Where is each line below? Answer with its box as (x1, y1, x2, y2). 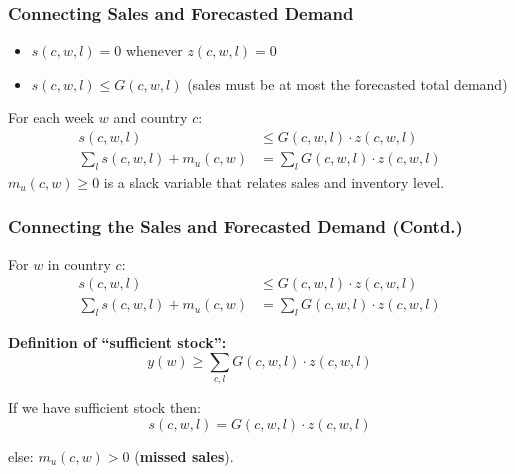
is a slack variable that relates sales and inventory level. (103, 171, 445, 192)
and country (113, 107, 188, 128)
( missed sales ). (134, 445, 234, 466)
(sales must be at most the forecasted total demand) (187, 73, 508, 94)
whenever (125, 40, 183, 61)
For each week (8, 107, 95, 128)
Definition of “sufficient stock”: (8, 332, 227, 353)
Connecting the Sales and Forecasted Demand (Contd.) (8, 214, 463, 239)
